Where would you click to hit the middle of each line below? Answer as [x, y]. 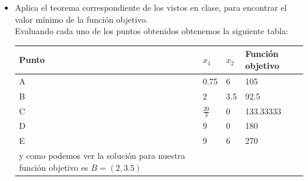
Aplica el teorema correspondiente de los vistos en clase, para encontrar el [151, 7]
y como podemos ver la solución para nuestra [102, 156]
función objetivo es [53, 167]
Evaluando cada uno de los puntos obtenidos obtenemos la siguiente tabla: [152, 31]
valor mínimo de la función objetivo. [81, 19]
